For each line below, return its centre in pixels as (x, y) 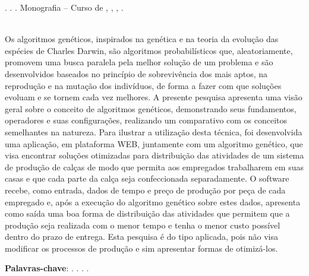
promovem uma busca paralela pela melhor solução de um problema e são (139, 62)
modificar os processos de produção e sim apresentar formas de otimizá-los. (141, 248)
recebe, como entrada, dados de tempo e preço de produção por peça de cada (145, 190)
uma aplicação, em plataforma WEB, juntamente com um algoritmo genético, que (154, 143)
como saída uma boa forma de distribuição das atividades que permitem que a (147, 213)
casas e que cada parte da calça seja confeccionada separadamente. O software (147, 178)
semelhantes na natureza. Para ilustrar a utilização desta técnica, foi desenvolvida (154, 131)
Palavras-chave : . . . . (47, 268)
